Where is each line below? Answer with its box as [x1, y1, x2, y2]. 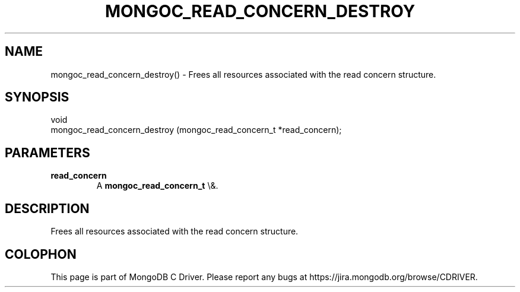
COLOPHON [5, 246, 77, 262]
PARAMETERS [5, 145, 90, 160]
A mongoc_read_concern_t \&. [96, 180, 218, 191]
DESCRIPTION [5, 201, 90, 216]
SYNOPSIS [5, 90, 69, 105]
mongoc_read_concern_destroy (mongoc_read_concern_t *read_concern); [50, 125, 342, 135]
